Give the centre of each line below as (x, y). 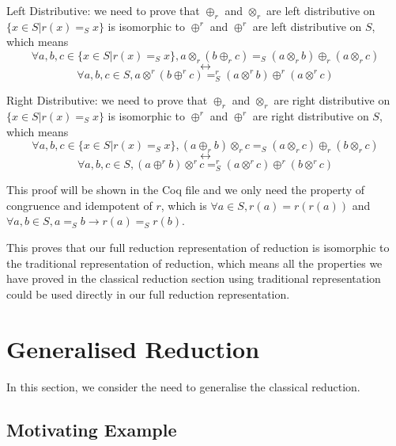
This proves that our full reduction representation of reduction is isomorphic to (198, 248)
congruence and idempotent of (79, 205)
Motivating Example (92, 429)
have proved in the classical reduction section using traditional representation (194, 278)
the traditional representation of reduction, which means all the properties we (194, 263)
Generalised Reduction (133, 348)
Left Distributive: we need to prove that (103, 10)
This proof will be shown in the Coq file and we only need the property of (185, 190)
